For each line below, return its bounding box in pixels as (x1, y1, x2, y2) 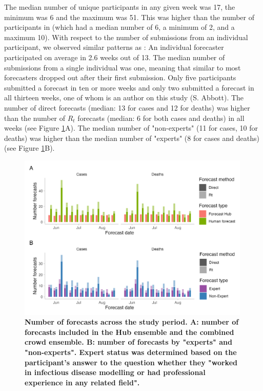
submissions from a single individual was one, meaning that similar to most (4, 62, 241, 73)
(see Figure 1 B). (4, 143, 55, 153)
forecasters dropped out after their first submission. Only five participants (4, 72, 236, 83)
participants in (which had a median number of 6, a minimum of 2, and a (4, 22, 235, 32)
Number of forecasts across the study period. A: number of (25, 316, 239, 327)
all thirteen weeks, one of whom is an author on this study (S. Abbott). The (4, 92, 244, 103)
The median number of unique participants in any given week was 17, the (4, 2, 235, 12)
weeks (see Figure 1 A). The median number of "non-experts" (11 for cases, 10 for (4, 122, 258, 133)
